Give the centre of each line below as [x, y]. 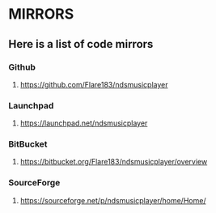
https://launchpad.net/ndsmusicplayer [84, 123]
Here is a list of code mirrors [81, 44]
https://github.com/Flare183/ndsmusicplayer [94, 84]
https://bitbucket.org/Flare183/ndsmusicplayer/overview [114, 162]
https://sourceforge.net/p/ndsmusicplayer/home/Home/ [113, 200]
